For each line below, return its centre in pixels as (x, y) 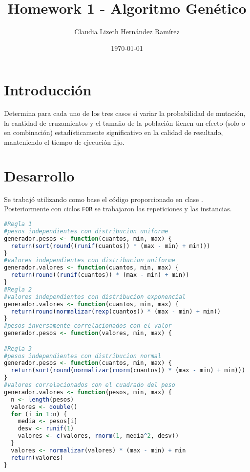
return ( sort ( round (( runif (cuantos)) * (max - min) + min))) (111, 246)
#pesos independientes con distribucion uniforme (86, 231)
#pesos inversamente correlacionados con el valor (88, 326)
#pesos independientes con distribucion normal (83, 356)
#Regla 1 (18, 224)
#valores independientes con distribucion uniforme (90, 260)
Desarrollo (39, 175)
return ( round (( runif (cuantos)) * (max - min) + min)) (100, 275)
